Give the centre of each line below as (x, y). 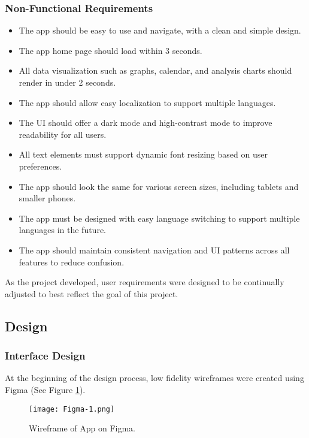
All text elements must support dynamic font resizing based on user (143, 154)
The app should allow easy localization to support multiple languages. (147, 102)
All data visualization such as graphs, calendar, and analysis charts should (155, 70)
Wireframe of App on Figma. (82, 428)
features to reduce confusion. (72, 262)
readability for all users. (63, 134)
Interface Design (45, 356)
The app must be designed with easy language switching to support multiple (159, 218)
